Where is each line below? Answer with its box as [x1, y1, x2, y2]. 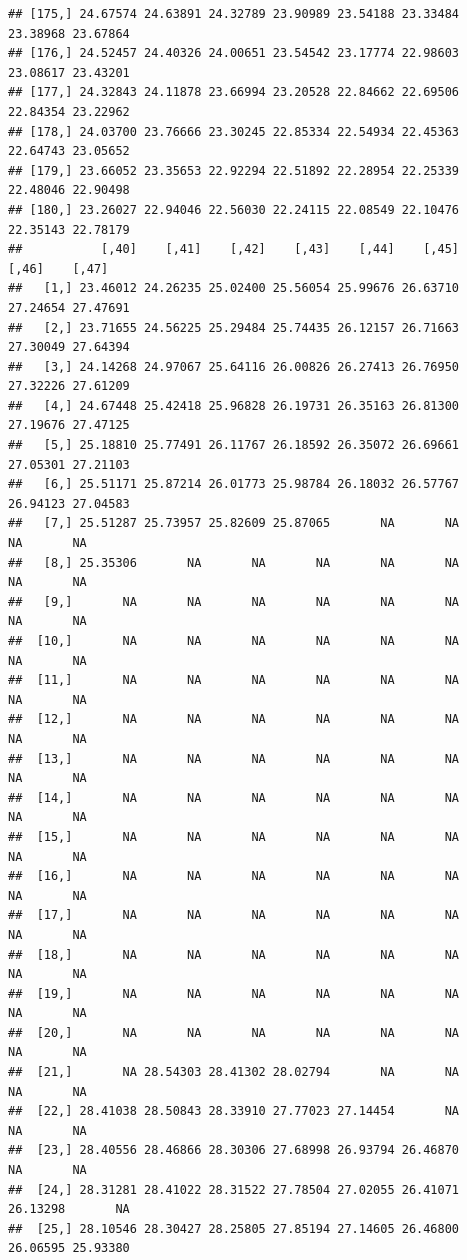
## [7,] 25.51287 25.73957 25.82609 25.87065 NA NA [8, 516, 460, 531]
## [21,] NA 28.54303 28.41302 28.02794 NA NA [8, 1065, 460, 1080]
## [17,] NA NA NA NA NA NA [8, 908, 460, 923]
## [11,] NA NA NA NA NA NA [8, 673, 460, 688]
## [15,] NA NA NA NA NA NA [8, 829, 460, 844]
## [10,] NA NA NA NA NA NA [8, 634, 460, 648]
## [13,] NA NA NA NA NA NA [8, 751, 460, 766]
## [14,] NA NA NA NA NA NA [8, 790, 460, 805]
